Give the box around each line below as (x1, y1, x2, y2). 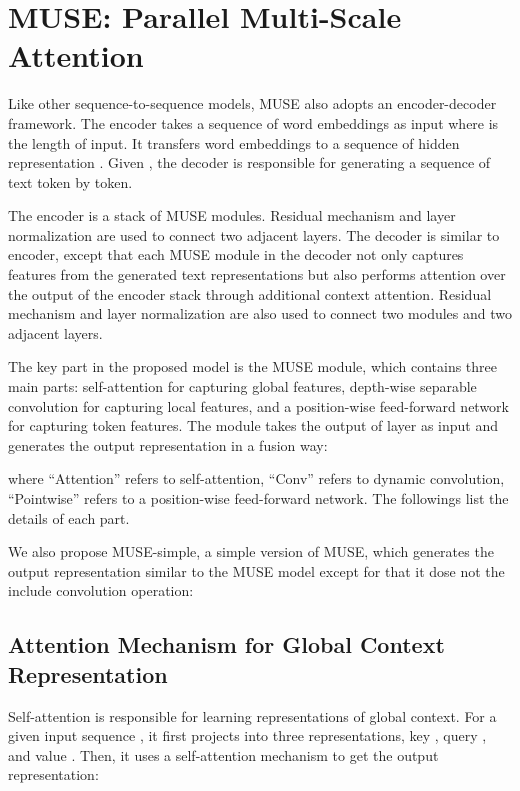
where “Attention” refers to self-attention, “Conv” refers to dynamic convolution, (8, 468, 505, 489)
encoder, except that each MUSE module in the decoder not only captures (8, 244, 464, 265)
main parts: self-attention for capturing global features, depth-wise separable (8, 376, 477, 397)
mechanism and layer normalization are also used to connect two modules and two (8, 303, 512, 324)
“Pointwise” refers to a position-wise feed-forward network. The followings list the (8, 488, 509, 508)
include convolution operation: (8, 580, 194, 601)
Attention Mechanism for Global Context (8, 629, 445, 660)
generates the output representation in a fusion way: (8, 434, 328, 455)
